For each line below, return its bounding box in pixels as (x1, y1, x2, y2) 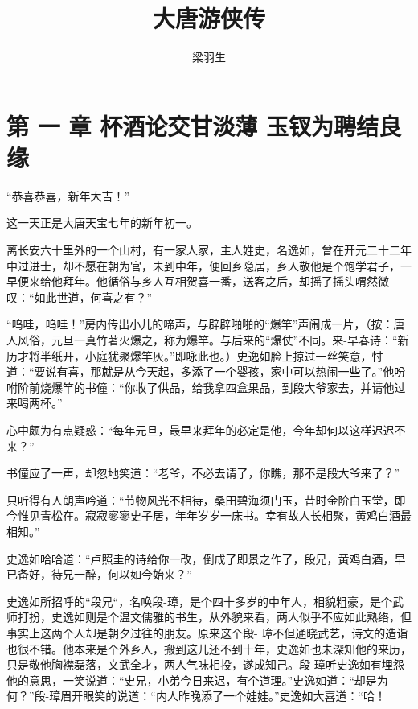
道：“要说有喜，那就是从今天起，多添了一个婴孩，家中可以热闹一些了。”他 (6, 363, 395, 380)
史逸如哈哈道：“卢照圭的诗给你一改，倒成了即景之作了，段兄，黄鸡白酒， (6, 550, 395, 567)
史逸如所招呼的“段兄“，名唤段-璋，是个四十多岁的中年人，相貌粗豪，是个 (6, 592, 392, 609)
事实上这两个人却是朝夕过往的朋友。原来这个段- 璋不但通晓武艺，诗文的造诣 (6, 624, 408, 641)
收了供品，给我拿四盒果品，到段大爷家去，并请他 (135, 378, 395, 395)
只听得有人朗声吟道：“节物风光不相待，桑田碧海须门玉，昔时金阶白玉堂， (6, 491, 395, 508)
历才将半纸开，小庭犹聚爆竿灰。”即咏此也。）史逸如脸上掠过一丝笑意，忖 (6, 347, 383, 364)
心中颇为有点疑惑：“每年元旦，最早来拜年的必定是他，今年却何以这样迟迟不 (6, 421, 406, 438)
